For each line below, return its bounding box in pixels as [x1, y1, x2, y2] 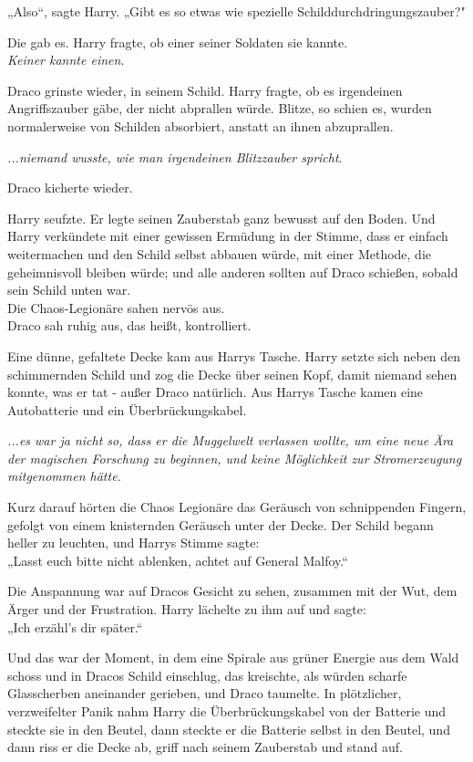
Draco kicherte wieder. [7, 178, 133, 197]
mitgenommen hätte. [7, 466, 121, 485]
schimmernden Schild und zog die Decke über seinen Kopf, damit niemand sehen [7, 364, 458, 383]
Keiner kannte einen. [7, 50, 125, 69]
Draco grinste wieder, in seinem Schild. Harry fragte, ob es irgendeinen [7, 80, 403, 99]
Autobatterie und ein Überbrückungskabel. [7, 400, 247, 419]
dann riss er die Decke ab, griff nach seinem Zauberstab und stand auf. [7, 737, 403, 757]
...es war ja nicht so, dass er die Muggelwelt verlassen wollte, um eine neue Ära [7, 431, 454, 450]
